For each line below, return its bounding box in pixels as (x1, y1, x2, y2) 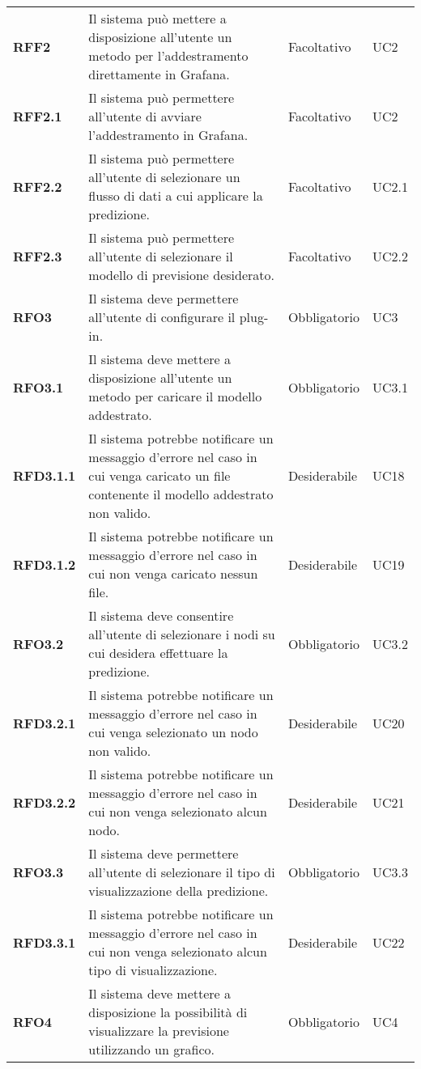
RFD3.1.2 (13, 554, 76, 574)
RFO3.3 (13, 863, 64, 881)
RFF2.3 (13, 247, 62, 265)
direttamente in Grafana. (88, 65, 230, 83)
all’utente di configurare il (88, 308, 236, 326)
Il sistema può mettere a (88, 9, 227, 28)
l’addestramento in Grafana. (88, 125, 249, 144)
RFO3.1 (13, 377, 64, 397)
